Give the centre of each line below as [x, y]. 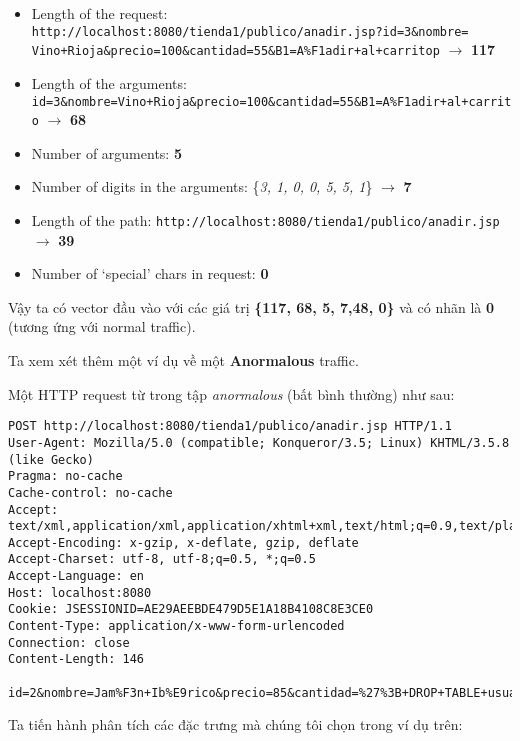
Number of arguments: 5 [106, 152]
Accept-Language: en [76, 576]
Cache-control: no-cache [90, 492]
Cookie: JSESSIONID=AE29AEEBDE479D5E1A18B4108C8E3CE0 [191, 609]
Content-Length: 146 [76, 659]
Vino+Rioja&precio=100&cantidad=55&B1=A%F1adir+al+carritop [235, 51]
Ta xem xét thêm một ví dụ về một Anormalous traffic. [183, 360]
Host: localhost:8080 [80, 592]
